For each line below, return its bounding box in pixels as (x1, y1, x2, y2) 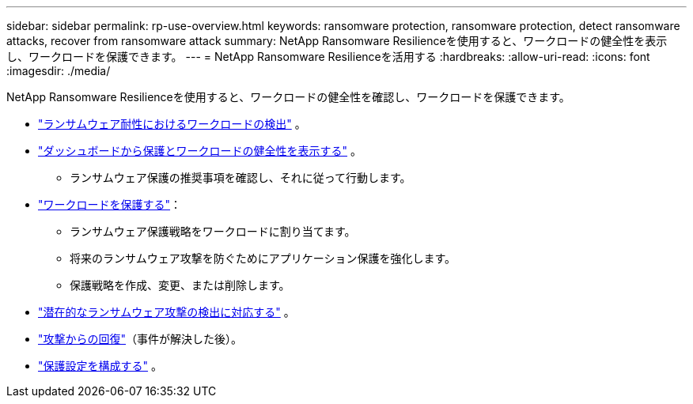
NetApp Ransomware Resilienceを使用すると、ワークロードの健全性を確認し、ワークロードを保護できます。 (6, 90, 570, 104)
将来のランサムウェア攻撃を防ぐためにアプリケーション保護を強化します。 (70, 251, 456, 265)
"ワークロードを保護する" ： (38, 198, 182, 211)
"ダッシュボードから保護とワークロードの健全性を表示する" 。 (38, 144, 362, 157)
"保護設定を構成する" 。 (38, 359, 162, 372)
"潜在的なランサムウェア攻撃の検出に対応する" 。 (38, 305, 295, 319)
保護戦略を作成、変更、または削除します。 (70, 278, 290, 292)
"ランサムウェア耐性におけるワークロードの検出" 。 (38, 117, 306, 130)
